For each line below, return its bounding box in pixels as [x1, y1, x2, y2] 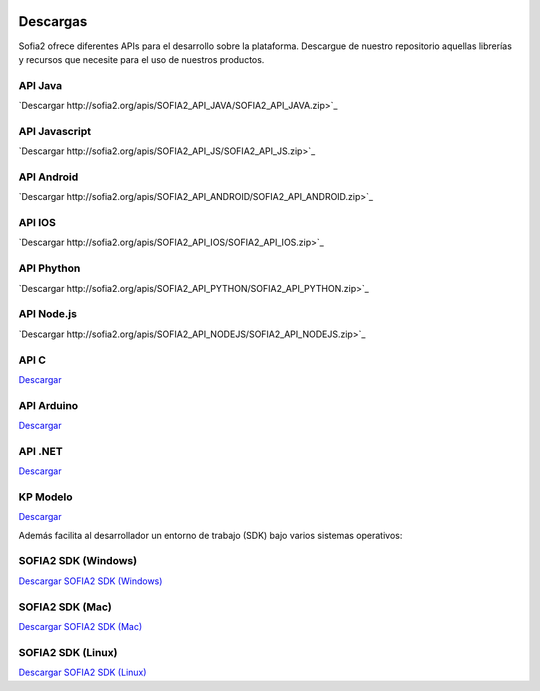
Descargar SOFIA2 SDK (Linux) [18, 666, 147, 679]
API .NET [18, 444, 64, 458]
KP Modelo [18, 490, 74, 504]
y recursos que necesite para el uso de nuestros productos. [18, 53, 265, 65]
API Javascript [18, 124, 92, 138]
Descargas [18, 13, 88, 30]
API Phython [18, 261, 81, 275]
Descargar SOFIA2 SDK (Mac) [18, 620, 143, 632]
